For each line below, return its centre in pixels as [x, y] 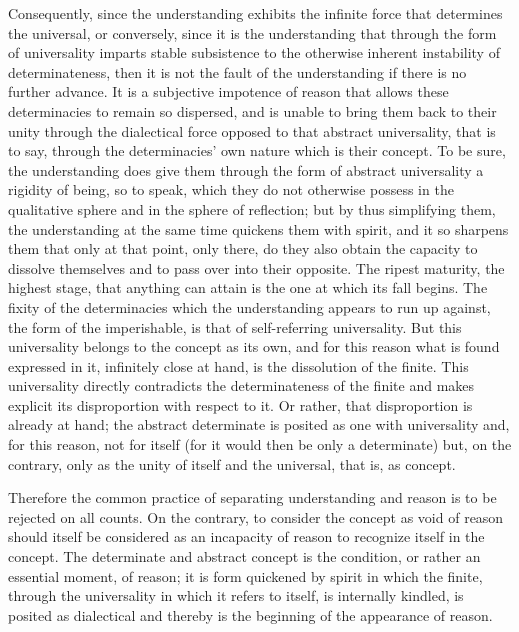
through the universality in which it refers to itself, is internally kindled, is [236, 595]
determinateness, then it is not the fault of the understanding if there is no [237, 71]
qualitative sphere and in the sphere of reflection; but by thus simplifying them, [252, 208]
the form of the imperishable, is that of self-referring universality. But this [235, 326]
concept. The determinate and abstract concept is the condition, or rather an [244, 556]
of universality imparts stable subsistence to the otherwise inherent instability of [254, 52]
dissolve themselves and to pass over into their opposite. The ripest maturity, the [256, 267]
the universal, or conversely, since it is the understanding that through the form [252, 32]
